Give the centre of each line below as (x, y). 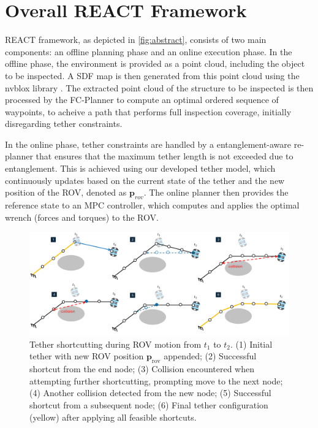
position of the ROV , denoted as (66, 192)
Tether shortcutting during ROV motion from (115, 344)
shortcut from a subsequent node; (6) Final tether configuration (149, 404)
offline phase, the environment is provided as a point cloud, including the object (155, 63)
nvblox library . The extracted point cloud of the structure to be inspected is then (159, 87)
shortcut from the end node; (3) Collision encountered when (142, 369)
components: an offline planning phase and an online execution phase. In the (149, 51)
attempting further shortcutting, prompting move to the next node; (156, 380)
